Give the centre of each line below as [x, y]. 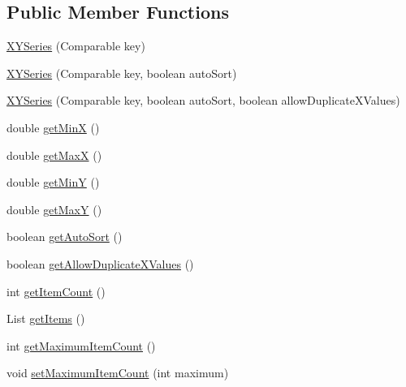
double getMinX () [53, 127]
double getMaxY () [54, 209]
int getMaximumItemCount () [81, 345]
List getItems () [46, 318]
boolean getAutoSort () [65, 236]
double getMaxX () [54, 155]
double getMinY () [53, 182]
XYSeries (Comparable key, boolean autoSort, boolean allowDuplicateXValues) [203, 100]
